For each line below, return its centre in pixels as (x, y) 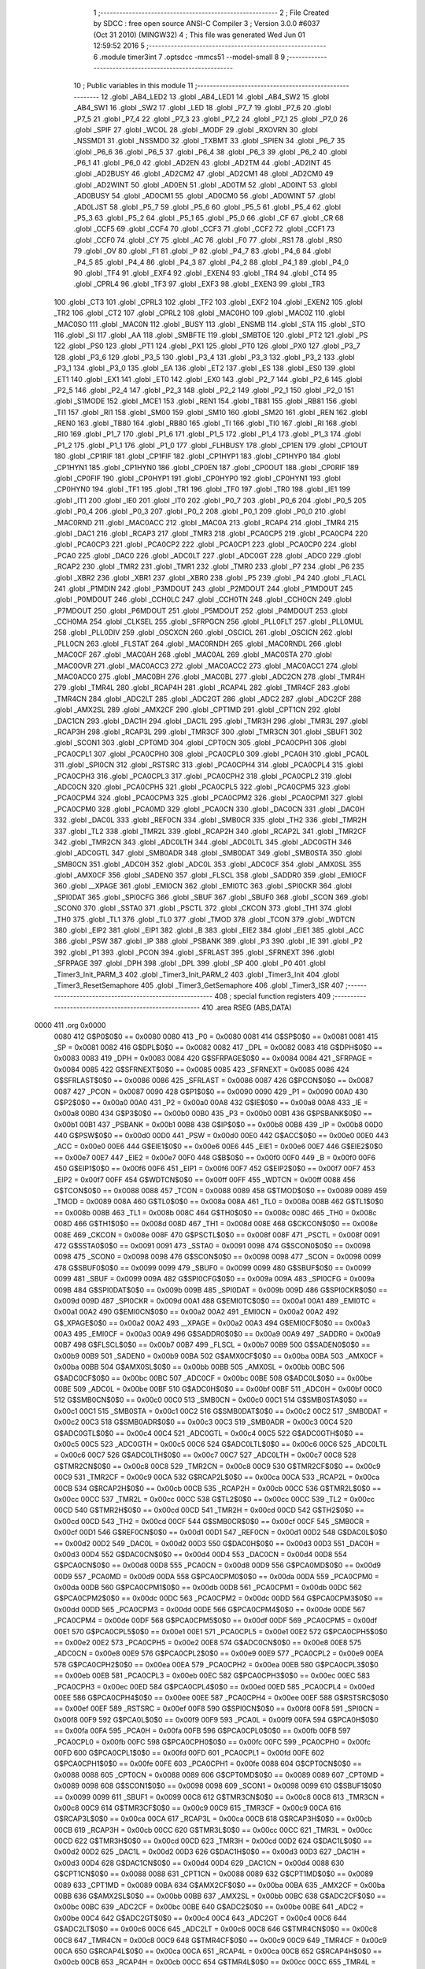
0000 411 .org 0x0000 (70, 1025)
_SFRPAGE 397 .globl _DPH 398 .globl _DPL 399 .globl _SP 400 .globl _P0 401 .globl (190, 963)
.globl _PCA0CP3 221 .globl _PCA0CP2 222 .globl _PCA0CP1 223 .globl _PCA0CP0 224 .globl (205, 544)
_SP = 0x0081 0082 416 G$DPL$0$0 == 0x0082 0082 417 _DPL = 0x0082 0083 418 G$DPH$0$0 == (218, 1047)
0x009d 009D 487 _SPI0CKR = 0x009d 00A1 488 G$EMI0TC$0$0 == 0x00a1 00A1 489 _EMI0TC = (215, 1300)
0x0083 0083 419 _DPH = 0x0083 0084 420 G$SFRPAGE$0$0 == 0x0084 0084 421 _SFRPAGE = (213, 1059)
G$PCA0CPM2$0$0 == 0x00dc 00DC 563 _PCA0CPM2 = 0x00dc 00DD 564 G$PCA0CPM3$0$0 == (218, 1598)
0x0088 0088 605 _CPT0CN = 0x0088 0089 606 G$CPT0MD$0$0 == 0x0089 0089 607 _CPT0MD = (219, 1774)
